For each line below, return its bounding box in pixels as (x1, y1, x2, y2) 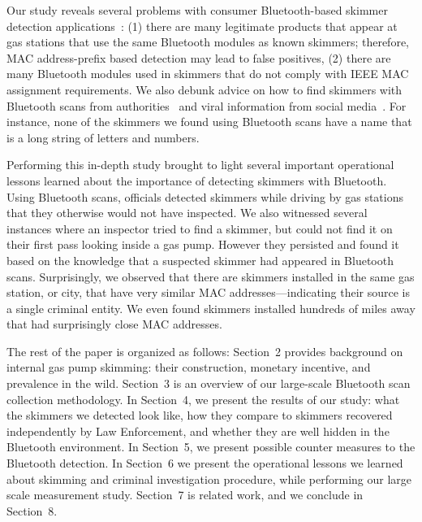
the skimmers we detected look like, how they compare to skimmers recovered (6, 407, 393, 424)
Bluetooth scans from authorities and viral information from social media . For (6, 97, 407, 114)
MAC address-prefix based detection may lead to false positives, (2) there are (6, 49, 391, 66)
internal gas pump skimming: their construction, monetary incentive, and (6, 359, 371, 376)
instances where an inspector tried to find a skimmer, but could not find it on (6, 220, 393, 237)
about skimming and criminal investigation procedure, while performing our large (6, 470, 412, 487)
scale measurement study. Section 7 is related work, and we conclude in (6, 486, 364, 503)
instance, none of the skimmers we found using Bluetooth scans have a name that (6, 113, 412, 130)
